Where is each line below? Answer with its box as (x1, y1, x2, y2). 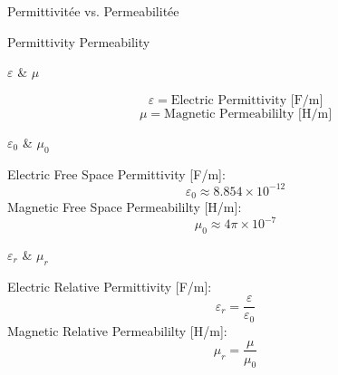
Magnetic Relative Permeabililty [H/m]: (7, 321, 227, 340)
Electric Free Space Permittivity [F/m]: (7, 164, 226, 183)
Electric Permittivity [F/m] (170, 93, 324, 107)
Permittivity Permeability (7, 32, 150, 51)
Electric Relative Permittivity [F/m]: (7, 276, 212, 295)
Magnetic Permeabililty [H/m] (164, 107, 333, 120)
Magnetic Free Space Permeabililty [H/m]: (7, 197, 242, 216)
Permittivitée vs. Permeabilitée (7, 2, 179, 20)
